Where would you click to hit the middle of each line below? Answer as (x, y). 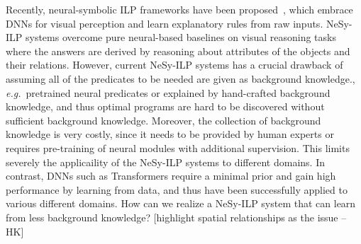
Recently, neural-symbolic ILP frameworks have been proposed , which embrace (179, 9)
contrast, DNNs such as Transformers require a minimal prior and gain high (171, 176)
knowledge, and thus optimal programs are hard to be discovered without (165, 106)
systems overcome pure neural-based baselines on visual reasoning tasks (180, 37)
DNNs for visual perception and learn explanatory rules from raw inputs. (165, 23)
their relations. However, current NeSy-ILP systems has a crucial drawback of (174, 65)
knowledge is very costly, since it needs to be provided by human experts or (170, 134)
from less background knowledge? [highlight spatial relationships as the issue (172, 217)
